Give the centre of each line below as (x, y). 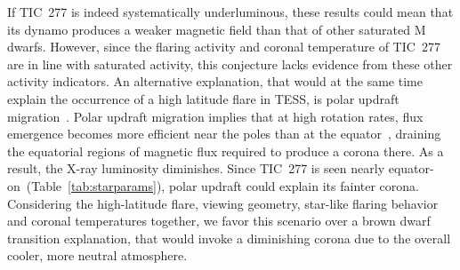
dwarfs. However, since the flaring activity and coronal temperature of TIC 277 (224, 47)
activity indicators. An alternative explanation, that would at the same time (215, 81)
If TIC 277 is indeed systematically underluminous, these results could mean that (230, 12)
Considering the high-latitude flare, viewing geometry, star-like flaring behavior (223, 203)
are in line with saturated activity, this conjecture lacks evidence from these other (230, 64)
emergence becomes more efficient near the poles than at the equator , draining (224, 134)
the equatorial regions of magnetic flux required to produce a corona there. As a (226, 151)
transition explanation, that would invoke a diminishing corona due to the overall (229, 238)
